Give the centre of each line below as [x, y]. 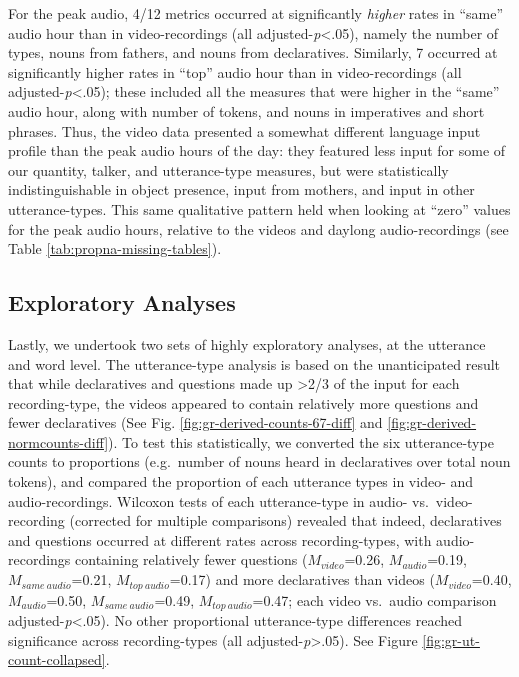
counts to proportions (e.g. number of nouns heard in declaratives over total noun [259, 461]
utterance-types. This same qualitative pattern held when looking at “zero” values [259, 208]
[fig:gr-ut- [451, 639]
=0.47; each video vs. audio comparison [374, 599]
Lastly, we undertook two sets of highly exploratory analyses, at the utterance [247, 343]
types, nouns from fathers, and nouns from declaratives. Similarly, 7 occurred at [253, 52]
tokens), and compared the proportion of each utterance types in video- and [241, 481]
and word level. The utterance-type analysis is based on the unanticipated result [254, 363]
